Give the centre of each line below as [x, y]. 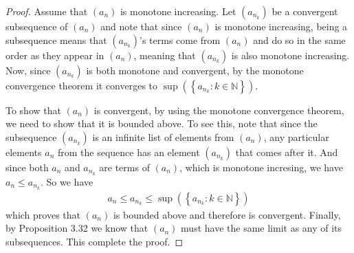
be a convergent [305, 11]
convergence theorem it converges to [82, 85]
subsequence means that [56, 40]
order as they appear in [55, 55]
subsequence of [37, 26]
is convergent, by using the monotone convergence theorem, [219, 110]
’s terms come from [180, 40]
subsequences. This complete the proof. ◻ [95, 241]
